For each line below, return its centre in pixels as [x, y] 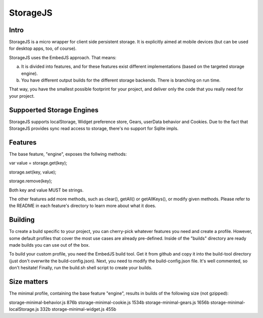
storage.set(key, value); [33, 172]
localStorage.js [24, 309]
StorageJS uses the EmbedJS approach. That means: [63, 57]
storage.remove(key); [31, 181]
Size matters [28, 282]
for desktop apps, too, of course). [43, 48]
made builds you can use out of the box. [49, 245]
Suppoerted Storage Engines [54, 110]
